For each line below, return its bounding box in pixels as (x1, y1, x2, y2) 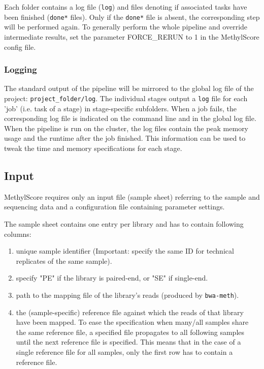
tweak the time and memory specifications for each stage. (4, 142, 182, 153)
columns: (4, 228, 31, 239)
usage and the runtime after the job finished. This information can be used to (4, 133, 246, 143)
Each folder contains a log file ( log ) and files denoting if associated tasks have (4, 2, 247, 12)
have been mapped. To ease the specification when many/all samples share (16, 317, 249, 327)
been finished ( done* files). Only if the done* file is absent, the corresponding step (4, 11, 260, 22)
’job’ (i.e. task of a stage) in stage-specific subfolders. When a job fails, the (4, 103, 237, 113)
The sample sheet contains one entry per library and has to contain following (4, 218, 244, 229)
